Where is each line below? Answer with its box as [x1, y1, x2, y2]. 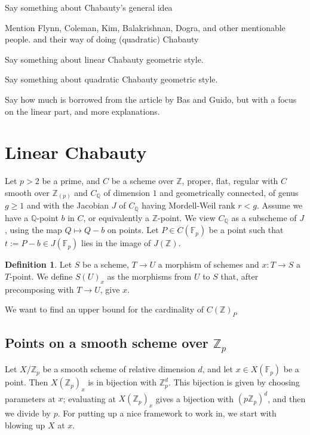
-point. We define [10, 269, 73, 282]
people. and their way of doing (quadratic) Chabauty [5, 33, 199, 45]
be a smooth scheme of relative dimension [42, 363, 195, 375]
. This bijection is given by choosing [168, 376, 300, 388]
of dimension [103, 186, 151, 198]
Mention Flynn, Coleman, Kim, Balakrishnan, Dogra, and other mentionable [5, 21, 286, 33]
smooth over [5, 186, 50, 198]
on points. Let [107, 223, 159, 236]
